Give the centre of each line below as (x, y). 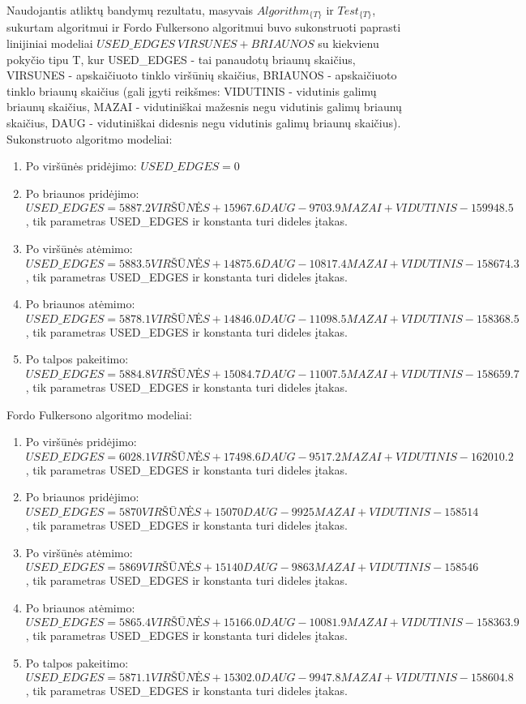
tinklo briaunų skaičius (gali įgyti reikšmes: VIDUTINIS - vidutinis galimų (192, 90)
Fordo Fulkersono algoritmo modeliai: (99, 414)
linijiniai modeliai (50, 43)
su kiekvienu (349, 43)
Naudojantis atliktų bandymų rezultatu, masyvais (130, 10)
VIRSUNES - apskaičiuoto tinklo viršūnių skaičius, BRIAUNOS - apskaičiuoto (202, 75)
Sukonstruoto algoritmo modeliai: (90, 138)
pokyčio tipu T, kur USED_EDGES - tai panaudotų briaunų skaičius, (181, 59)
